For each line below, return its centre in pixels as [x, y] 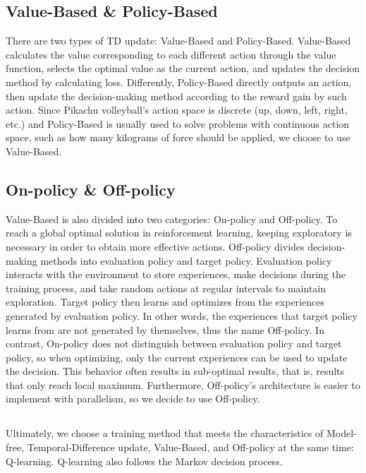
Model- [341, 433]
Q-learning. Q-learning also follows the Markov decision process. [144, 461]
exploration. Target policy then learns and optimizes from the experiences [165, 302]
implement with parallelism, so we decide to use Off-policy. [133, 399]
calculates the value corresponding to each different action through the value [171, 54]
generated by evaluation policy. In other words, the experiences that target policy [182, 315]
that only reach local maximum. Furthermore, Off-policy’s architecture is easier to [183, 384]
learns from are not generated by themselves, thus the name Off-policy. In [165, 329]
